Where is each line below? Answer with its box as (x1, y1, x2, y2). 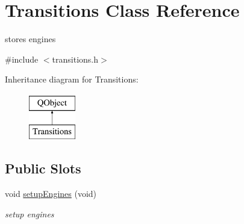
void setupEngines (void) (5, 187, 97, 200)
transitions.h (52, 52, 99, 65)
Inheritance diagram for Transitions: (5, 73, 139, 86)
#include (5, 52, 39, 65)
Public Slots (5, 159, 81, 178)
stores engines (5, 33, 56, 45)
